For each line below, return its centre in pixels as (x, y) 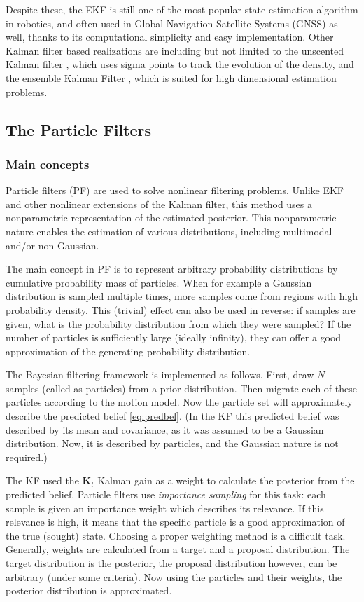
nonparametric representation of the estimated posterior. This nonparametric (171, 218)
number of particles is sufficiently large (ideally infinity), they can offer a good (174, 337)
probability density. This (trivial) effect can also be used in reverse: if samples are (181, 309)
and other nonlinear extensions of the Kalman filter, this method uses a (159, 204)
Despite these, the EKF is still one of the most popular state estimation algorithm (182, 9)
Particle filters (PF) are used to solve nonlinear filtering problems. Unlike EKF (175, 190)
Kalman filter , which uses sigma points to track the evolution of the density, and (180, 64)
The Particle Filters (79, 129)
